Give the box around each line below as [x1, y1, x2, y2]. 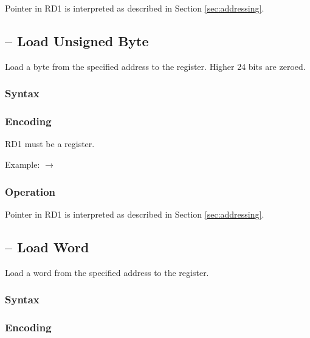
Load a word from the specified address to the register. [5, 266, 209, 278]
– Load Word [5, 237, 89, 256]
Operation [5, 184, 56, 199]
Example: [5, 158, 40, 171]
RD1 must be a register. [5, 137, 95, 150]
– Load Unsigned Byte [5, 31, 149, 50]
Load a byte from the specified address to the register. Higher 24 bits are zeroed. [5, 60, 306, 72]
